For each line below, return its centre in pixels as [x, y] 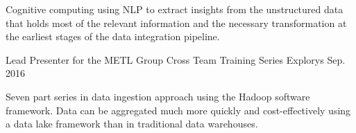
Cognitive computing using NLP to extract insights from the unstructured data [175, 9]
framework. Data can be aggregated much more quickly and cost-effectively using [178, 110]
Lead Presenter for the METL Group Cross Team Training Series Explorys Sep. [176, 59]
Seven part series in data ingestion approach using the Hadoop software [158, 96]
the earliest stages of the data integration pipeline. [113, 36]
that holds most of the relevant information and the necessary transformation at [176, 23]
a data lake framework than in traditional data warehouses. [132, 124]
